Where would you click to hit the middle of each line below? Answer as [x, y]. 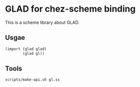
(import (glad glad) [26, 49]
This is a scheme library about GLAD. [42, 22]
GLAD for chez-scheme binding [70, 9]
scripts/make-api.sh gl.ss [32, 80]
